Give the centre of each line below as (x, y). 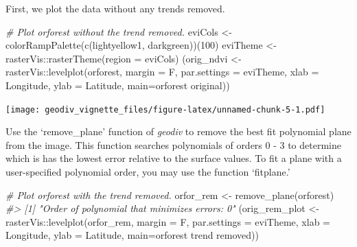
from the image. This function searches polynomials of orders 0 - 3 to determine (173, 144)
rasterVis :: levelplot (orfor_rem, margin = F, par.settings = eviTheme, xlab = (168, 221)
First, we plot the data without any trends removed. (115, 8)
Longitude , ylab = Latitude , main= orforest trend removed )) (133, 235)
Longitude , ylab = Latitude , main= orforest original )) (118, 85)
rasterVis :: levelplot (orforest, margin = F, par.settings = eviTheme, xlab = (162, 72)
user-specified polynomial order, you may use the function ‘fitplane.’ (148, 172)
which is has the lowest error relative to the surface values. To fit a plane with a (174, 158)
